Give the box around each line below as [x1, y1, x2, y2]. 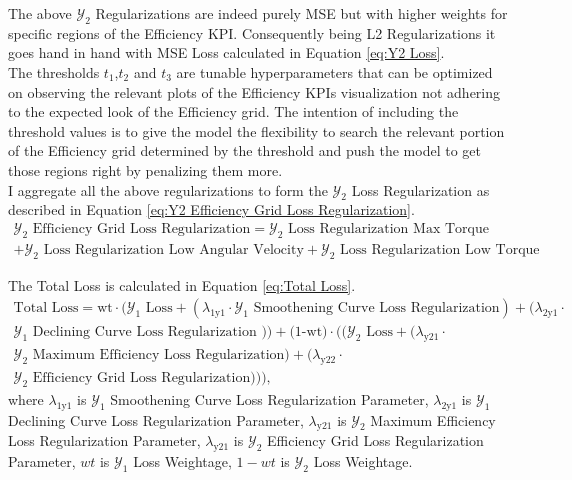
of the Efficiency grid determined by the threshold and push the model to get [8, 140, 481, 161]
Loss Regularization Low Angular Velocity [43, 242, 304, 257]
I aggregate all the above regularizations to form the [8, 179, 328, 200]
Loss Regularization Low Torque [340, 242, 540, 257]
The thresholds [8, 61, 100, 82]
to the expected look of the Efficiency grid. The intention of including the [8, 101, 459, 122]
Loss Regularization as [351, 179, 490, 200]
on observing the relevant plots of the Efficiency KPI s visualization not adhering [8, 81, 501, 102]
